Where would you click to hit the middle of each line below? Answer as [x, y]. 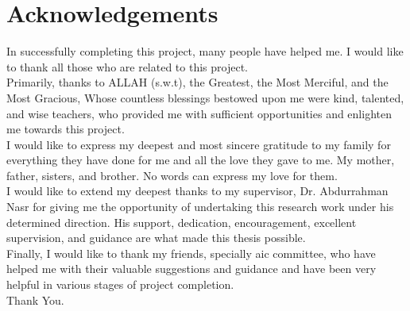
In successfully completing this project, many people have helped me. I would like [205, 51]
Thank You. [35, 299]
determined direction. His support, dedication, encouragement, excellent [182, 222]
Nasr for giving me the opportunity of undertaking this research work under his [200, 207]
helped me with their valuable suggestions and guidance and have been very [191, 269]
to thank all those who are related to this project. [127, 66]
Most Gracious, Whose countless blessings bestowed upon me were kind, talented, [205, 97]
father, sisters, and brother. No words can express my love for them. [172, 175]
